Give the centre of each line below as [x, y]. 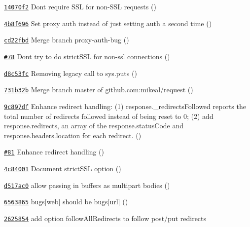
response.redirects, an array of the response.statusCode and [94, 126]
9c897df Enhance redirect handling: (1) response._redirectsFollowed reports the [125, 106]
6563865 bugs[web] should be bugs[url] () [66, 202]
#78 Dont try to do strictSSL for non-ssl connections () [87, 56]
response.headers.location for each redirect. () [73, 135]
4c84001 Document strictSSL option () [63, 169]
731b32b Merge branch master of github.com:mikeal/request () [99, 90]
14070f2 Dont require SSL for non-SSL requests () [80, 6]
